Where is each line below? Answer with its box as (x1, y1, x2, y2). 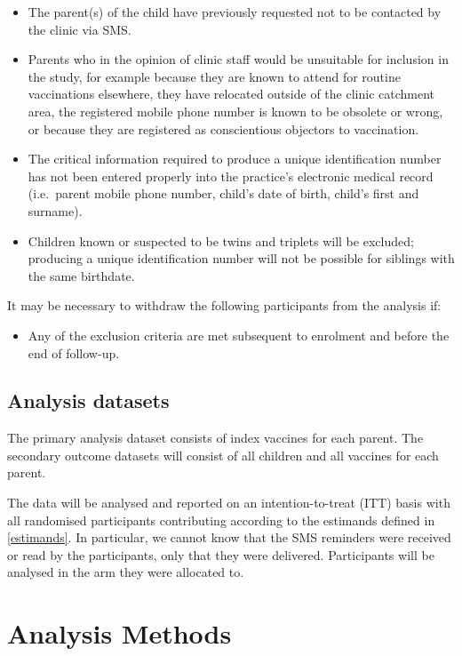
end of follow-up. (28, 343, 120, 362)
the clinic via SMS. (28, 20, 131, 38)
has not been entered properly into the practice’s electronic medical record (28, 166, 434, 185)
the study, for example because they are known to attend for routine (28, 67, 401, 85)
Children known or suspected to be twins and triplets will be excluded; (28, 231, 414, 250)
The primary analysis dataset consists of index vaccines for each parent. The (7, 428, 424, 447)
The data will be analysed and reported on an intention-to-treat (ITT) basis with (7, 493, 450, 512)
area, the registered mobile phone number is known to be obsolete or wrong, (28, 101, 443, 120)
